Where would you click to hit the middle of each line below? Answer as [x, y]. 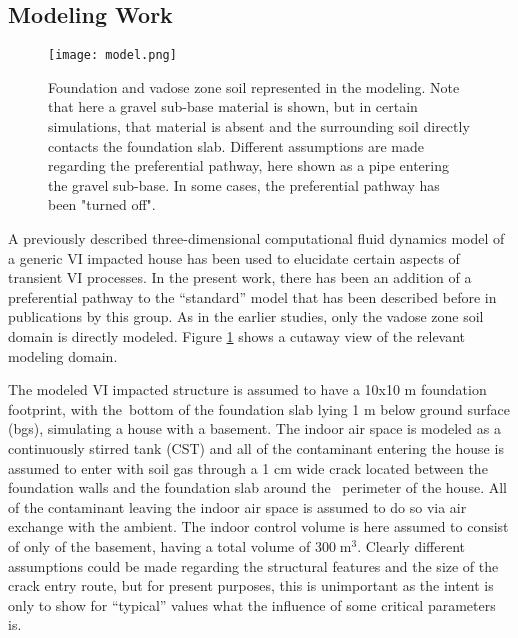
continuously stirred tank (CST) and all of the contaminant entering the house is [256, 447]
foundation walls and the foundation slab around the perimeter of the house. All [257, 487]
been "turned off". [102, 204]
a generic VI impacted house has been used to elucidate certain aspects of [234, 257]
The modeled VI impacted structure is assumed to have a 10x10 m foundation [247, 389]
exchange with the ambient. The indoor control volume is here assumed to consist [258, 526]
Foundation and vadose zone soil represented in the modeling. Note [254, 86]
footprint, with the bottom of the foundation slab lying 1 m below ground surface [259, 408]
